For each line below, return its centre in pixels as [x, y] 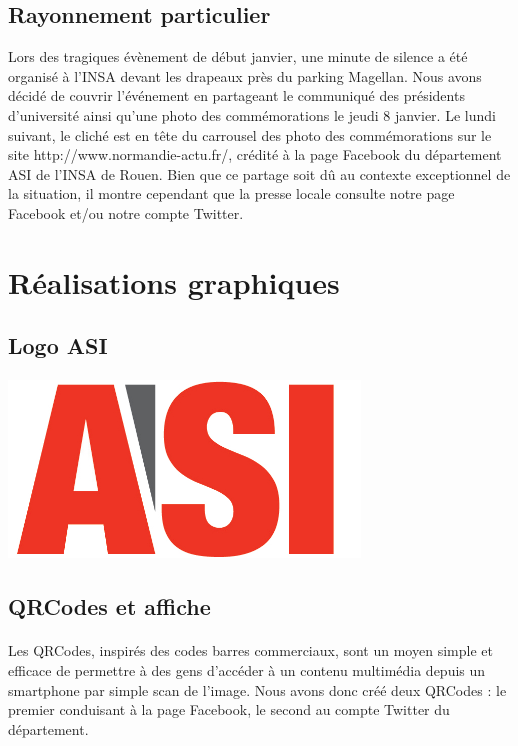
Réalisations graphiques [174, 281]
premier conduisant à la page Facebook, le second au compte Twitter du [229, 709]
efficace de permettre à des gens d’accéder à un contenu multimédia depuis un [247, 670]
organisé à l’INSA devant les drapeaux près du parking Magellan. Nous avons [245, 75]
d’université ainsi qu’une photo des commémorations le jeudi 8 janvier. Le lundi [252, 114]
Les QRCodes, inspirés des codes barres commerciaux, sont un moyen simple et [250, 650]
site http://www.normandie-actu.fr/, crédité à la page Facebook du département [255, 154]
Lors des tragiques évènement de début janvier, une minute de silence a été [238, 56]
